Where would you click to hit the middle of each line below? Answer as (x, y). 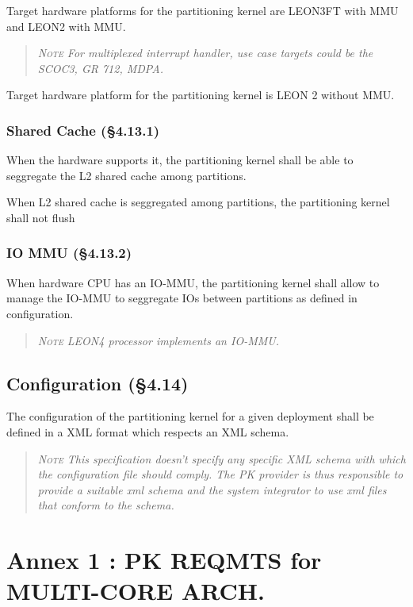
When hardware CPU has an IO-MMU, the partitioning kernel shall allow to (193, 282)
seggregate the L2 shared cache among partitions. (126, 175)
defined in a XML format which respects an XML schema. (148, 431)
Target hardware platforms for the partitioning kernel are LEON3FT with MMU (203, 10)
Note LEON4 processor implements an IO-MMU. (158, 340)
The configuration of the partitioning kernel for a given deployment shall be (190, 416)
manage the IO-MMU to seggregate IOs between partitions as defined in (182, 298)
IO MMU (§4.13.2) (69, 253)
